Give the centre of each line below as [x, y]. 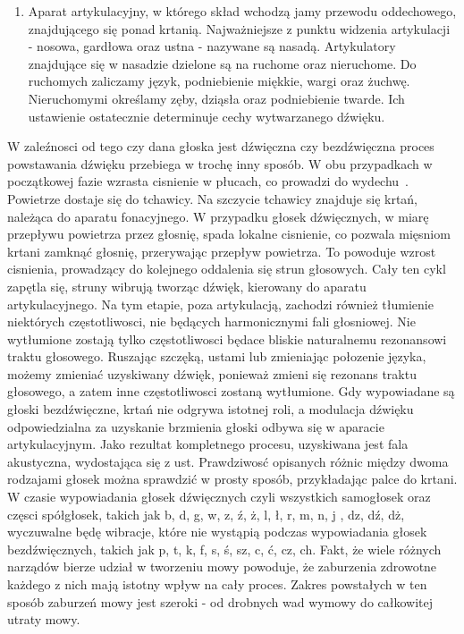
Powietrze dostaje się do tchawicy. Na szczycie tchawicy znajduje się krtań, [213, 198]
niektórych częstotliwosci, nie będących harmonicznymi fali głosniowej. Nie [211, 321]
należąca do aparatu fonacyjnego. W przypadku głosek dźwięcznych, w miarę [218, 216]
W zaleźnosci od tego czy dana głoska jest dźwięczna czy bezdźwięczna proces [221, 146]
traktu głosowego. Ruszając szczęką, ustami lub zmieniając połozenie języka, [217, 356]
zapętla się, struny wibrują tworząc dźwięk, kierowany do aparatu [187, 286]
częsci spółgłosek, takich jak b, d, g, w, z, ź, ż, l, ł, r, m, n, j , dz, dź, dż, [206, 514]
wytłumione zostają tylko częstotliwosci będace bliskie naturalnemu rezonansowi [227, 338]
